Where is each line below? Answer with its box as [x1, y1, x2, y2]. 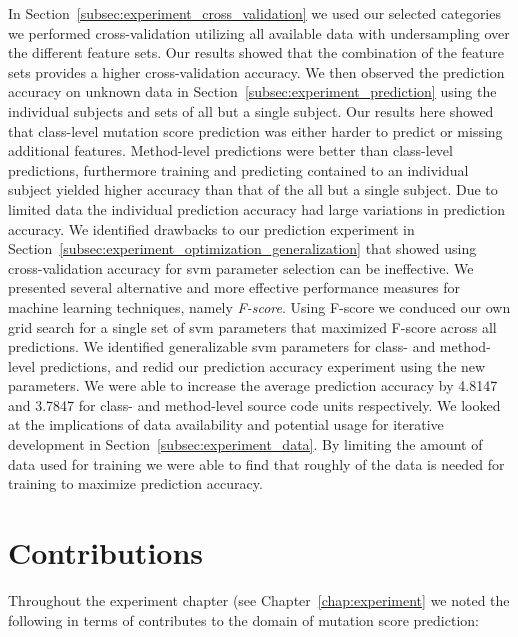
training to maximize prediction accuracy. [8, 473, 263, 494]
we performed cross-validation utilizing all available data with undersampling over [8, 22, 510, 43]
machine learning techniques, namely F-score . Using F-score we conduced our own [8, 296, 511, 317]
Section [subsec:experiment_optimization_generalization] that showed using [8, 238, 477, 259]
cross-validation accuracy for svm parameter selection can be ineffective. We [8, 257, 474, 278]
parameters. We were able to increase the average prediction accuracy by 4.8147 [8, 375, 498, 396]
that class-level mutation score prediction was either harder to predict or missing [8, 120, 503, 141]
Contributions [8, 532, 204, 573]
